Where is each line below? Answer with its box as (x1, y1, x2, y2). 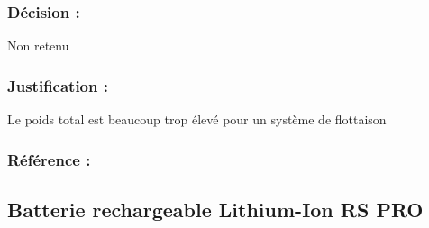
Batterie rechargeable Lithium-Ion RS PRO (7, 195, 424, 223)
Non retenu (7, 36, 69, 55)
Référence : (7, 148, 91, 170)
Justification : (7, 74, 108, 96)
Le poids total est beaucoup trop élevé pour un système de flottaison (7, 110, 387, 129)
